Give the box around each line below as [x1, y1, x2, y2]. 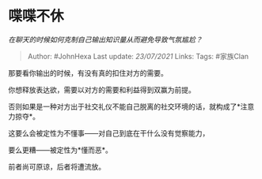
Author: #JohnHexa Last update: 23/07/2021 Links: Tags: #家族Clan [27, 51, 249, 61]
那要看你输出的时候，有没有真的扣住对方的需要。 [8, 68, 168, 77]
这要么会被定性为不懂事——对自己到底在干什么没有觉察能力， [8, 128, 210, 138]
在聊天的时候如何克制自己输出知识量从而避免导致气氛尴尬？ [8, 35, 203, 44]
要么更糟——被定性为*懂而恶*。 [8, 145, 113, 155]
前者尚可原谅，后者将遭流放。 [8, 162, 105, 171]
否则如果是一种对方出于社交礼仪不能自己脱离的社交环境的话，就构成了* [8, 102, 241, 111]
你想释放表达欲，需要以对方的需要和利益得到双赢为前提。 [8, 84, 196, 95]
